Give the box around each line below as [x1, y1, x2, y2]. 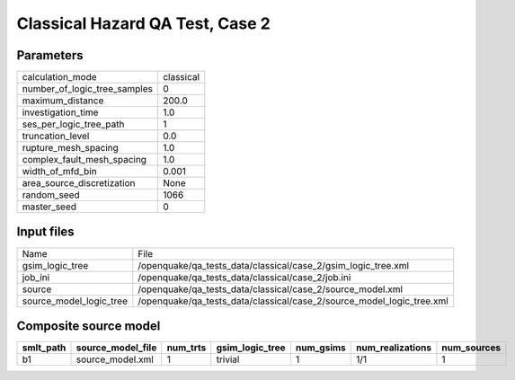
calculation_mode [22, 71, 98, 84]
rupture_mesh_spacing [22, 142, 119, 155]
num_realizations [356, 341, 431, 354]
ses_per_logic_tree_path [22, 118, 125, 130]
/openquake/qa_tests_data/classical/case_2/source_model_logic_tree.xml [138, 295, 448, 307]
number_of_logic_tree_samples [22, 83, 153, 95]
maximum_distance [22, 94, 104, 107]
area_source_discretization [22, 177, 136, 190]
